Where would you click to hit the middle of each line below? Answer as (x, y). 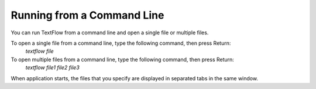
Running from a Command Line (87, 15)
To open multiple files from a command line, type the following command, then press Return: (122, 59)
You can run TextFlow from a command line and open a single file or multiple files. (110, 33)
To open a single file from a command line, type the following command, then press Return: (121, 43)
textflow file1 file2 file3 (53, 67)
